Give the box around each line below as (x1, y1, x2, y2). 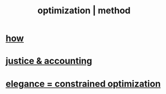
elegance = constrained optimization (5, 78, 161, 89)
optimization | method (37, 5, 131, 16)
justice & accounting (5, 55, 92, 67)
